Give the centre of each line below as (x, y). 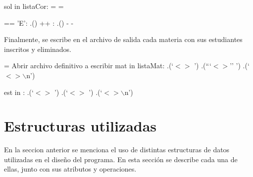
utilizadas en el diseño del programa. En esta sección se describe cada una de (121, 159)
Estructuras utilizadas (80, 126)
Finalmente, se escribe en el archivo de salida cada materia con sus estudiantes (123, 39)
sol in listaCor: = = (34, 6)
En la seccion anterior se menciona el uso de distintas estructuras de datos (117, 150)
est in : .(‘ (19, 92)
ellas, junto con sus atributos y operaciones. (70, 169)
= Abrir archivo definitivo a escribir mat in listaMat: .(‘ (89, 66)
